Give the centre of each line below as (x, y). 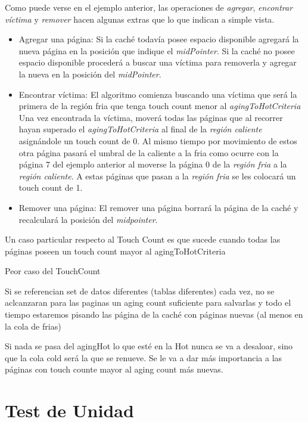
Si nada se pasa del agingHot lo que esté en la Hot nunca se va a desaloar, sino (149, 346)
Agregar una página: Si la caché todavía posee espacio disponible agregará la (159, 39)
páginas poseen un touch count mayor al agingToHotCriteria (115, 251)
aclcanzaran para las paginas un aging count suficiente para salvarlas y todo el (148, 302)
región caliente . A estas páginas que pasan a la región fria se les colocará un (157, 176)
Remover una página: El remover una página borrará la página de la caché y (158, 207)
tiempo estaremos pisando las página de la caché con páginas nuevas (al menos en (154, 314)
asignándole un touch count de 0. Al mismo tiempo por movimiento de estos (158, 140)
